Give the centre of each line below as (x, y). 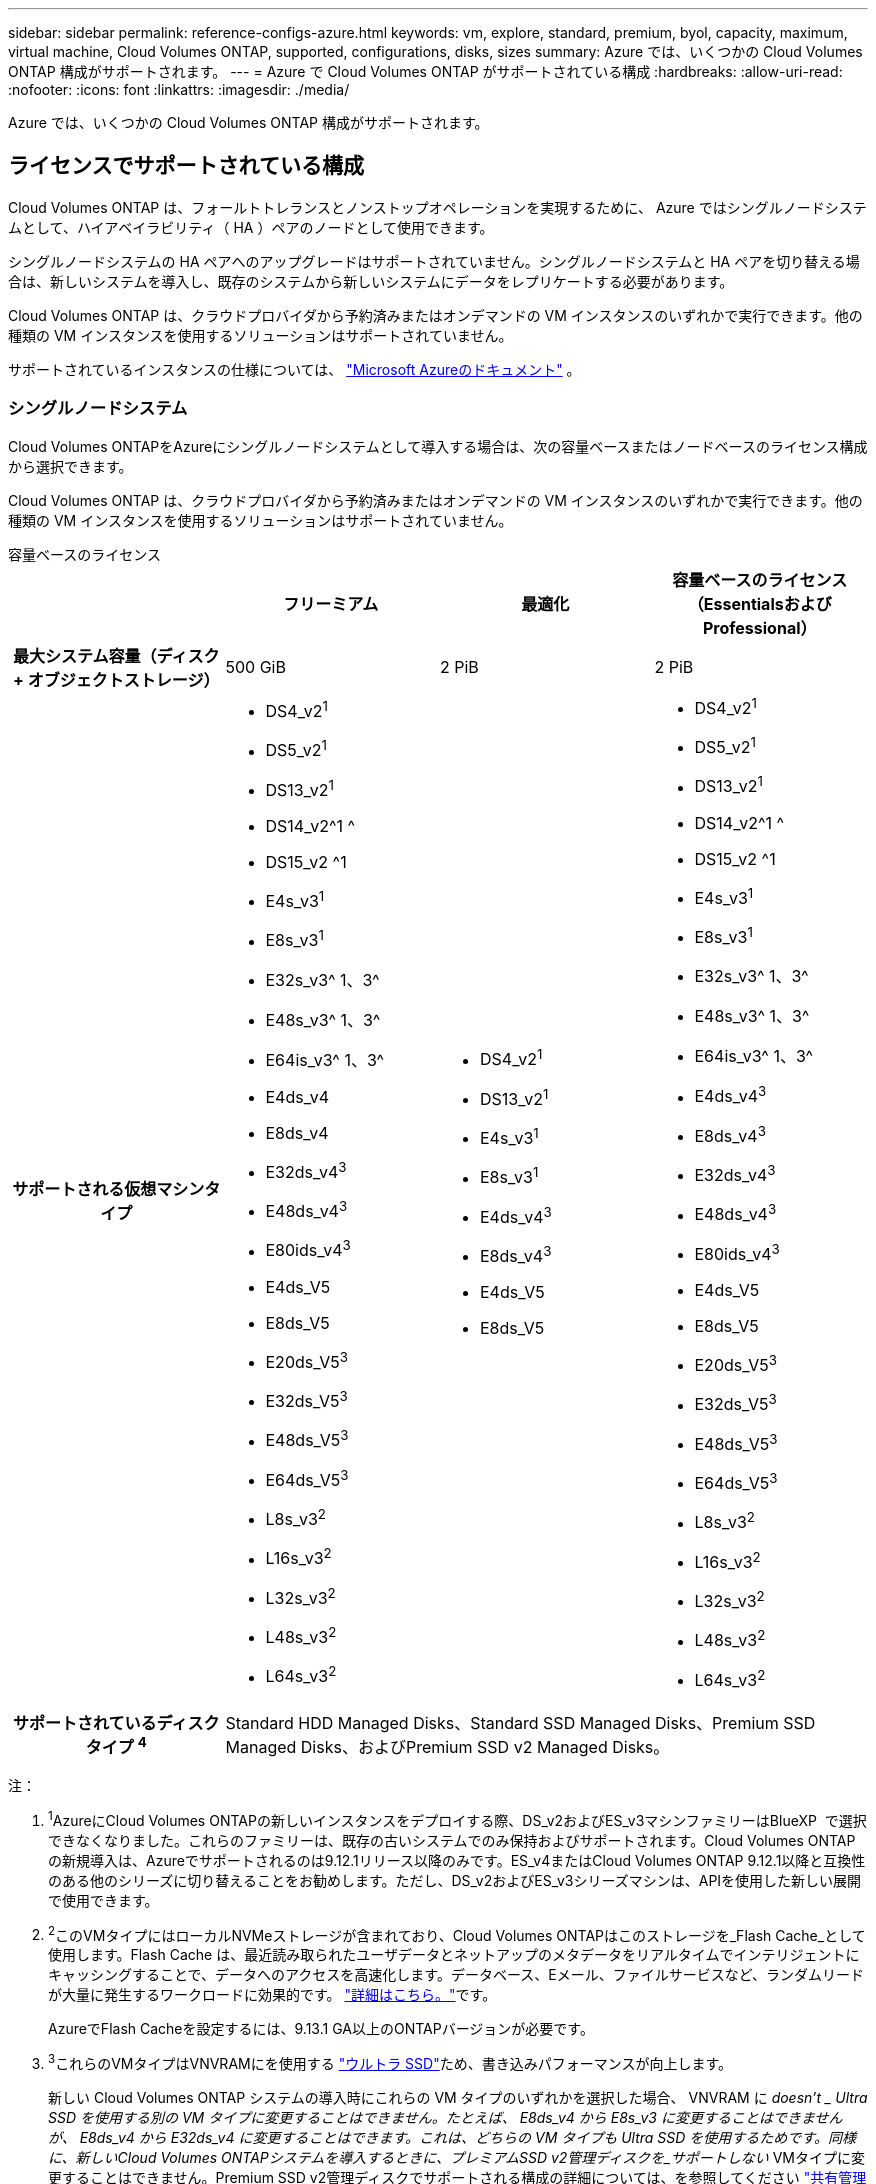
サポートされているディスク (116, 1722)
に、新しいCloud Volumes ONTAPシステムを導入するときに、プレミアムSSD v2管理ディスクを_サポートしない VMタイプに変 (456, 2158)
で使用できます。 (103, 1900)
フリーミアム (331, 603)
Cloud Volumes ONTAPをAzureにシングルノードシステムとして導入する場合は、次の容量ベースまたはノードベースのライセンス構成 (438, 446)
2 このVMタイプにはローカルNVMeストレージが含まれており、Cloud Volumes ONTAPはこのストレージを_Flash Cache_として (457, 1933)
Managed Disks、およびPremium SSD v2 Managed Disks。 (447, 1746)
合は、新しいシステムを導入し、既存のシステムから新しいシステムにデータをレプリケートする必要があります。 (371, 281)
